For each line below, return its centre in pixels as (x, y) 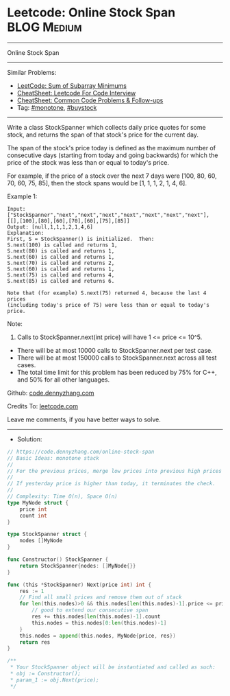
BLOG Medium (44, 27)
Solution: (29, 439)
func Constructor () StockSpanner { (58, 560)
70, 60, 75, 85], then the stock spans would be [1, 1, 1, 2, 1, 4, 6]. (97, 183)
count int (34, 515)
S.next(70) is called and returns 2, (61, 263)
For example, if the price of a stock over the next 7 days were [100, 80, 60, (112, 176)
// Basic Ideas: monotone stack (53, 458)
